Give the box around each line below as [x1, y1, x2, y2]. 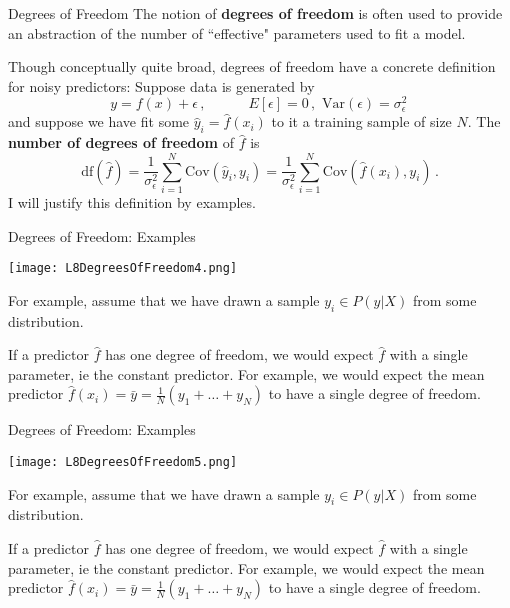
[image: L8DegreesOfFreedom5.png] [8, 454, 238, 469]
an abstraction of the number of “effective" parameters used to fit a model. [8, 22, 466, 43]
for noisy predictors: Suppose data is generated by [8, 75, 315, 96]
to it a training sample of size [271, 111, 452, 132]
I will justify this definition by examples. [8, 191, 256, 212]
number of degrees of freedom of [8, 132, 234, 153]
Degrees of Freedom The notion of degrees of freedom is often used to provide [8, 3, 503, 23]
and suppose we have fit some [8, 111, 190, 132]
